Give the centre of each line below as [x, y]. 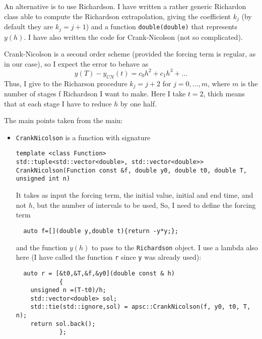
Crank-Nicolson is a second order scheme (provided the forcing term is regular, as [130, 54]
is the [249, 83]
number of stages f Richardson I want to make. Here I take [95, 94]
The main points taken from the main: [63, 120]
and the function [42, 247]
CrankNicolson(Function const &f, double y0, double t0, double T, [131, 170]
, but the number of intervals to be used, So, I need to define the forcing [144, 205]
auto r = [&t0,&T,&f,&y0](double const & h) [99, 273]
